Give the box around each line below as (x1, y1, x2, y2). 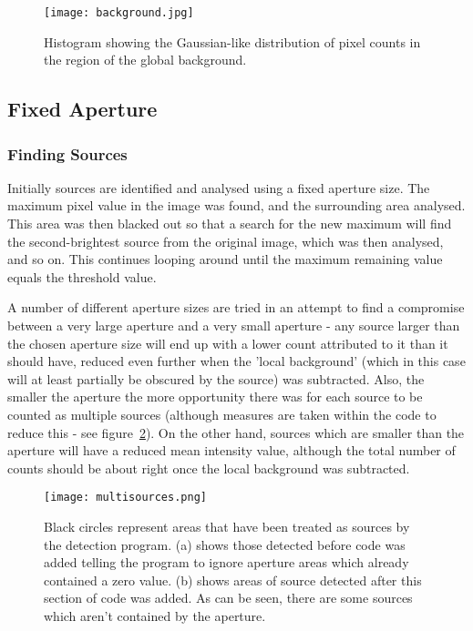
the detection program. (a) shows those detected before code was (44, 534, 406, 554)
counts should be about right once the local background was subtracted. (7, 458, 410, 477)
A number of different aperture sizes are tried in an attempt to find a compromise (7, 298, 465, 317)
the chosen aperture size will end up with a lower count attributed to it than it (7, 333, 448, 352)
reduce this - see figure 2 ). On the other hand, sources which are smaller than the (7, 422, 465, 442)
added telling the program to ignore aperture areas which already (44, 553, 409, 572)
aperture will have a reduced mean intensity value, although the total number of (7, 441, 456, 460)
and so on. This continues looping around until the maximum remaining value (7, 249, 443, 269)
